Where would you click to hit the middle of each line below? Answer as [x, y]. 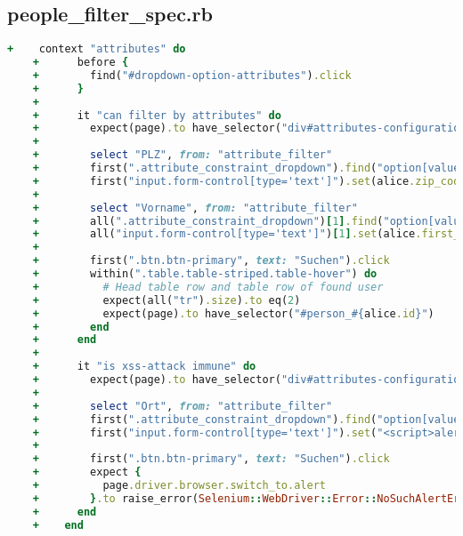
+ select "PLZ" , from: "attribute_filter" [183, 155]
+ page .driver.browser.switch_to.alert [179, 486]
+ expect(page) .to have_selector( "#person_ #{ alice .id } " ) [233, 313]
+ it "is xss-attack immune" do [144, 367]
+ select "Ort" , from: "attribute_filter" [183, 406]
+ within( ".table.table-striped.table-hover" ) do [205, 274]
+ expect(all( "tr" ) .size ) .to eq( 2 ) [167, 300]
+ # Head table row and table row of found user [208, 287]
